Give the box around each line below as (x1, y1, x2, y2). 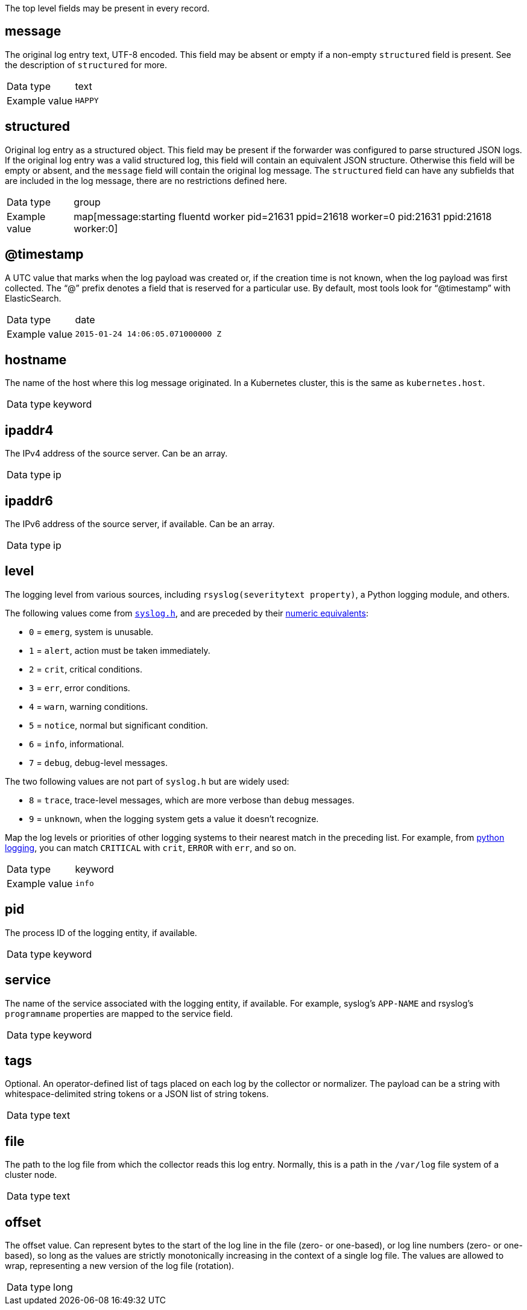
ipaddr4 (5, 422, 54, 438)
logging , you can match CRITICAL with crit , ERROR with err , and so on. (5, 842, 297, 853)
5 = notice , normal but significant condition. (29, 720, 208, 730)
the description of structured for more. (5, 59, 168, 70)
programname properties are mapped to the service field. (5, 1008, 233, 1019)
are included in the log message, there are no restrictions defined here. (5, 175, 287, 186)
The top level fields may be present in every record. (5, 3, 210, 13)
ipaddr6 (5, 493, 53, 508)
